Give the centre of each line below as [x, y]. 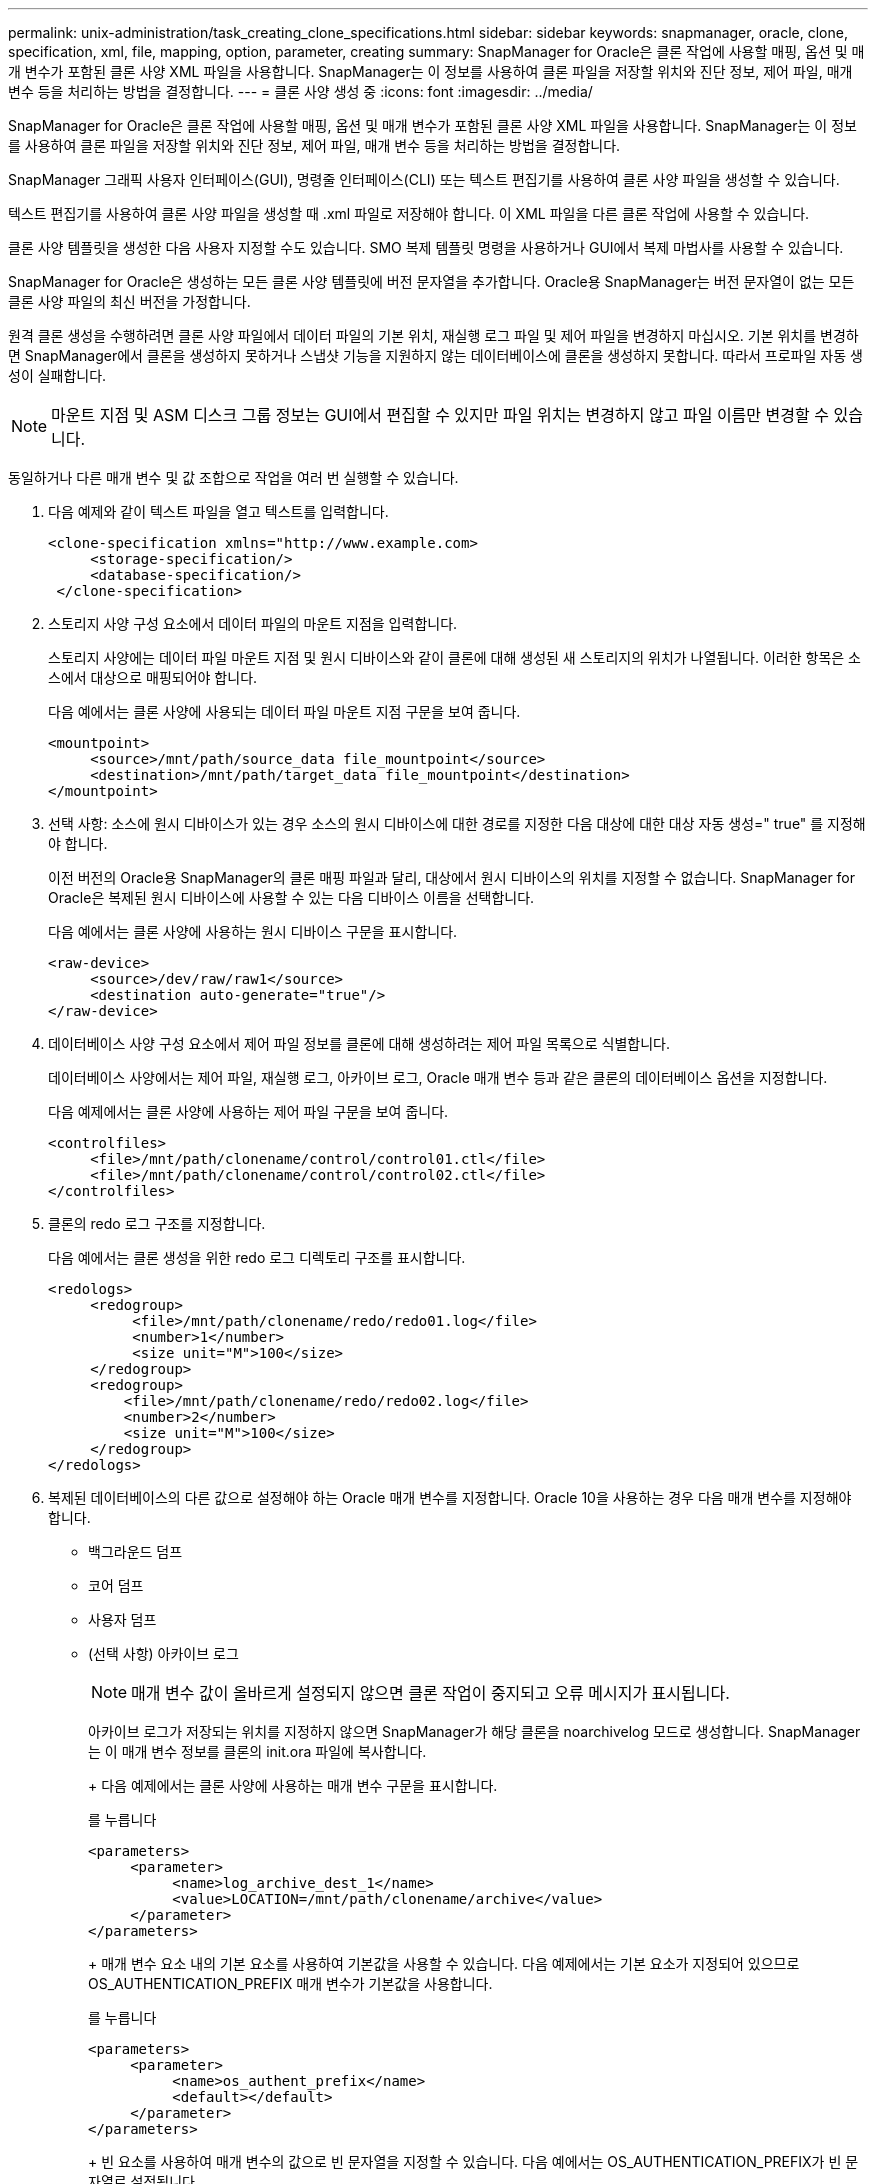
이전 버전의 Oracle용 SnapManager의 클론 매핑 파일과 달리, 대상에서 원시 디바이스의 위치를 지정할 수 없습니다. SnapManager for [452, 877]
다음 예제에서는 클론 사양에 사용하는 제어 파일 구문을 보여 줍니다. [248, 1111]
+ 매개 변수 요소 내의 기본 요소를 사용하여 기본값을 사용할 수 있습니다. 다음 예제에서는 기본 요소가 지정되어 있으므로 [444, 1963]
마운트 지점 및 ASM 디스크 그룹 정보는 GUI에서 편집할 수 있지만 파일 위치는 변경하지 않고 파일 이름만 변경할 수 [440, 415]
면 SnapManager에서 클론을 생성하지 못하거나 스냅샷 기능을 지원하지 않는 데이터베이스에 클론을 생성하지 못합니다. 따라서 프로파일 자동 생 [435, 355]
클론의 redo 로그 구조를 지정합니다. [157, 1223]
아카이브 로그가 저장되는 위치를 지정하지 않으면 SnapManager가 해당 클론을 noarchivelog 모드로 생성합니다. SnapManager [474, 1731]
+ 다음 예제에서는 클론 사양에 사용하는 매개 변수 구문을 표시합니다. [293, 1785]
